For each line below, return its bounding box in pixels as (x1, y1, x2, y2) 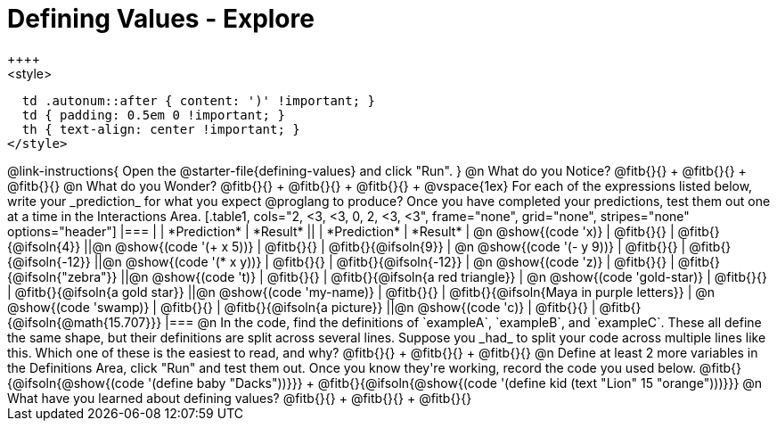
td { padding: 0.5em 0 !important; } (21, 107, 285, 122)
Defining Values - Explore (7, 4, 315, 34)
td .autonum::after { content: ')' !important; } (21, 93, 376, 108)
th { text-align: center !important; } (21, 121, 300, 136)
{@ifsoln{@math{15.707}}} (7, 314, 162, 330)
